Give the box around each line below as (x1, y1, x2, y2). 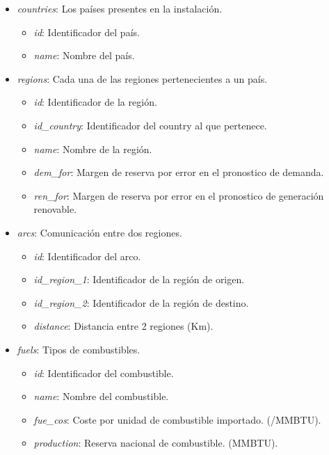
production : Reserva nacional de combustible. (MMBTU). (33, 436, 278, 450)
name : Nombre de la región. (33, 141, 152, 156)
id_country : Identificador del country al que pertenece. (33, 118, 267, 132)
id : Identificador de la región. (33, 95, 157, 109)
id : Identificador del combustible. (33, 365, 174, 380)
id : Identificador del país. (33, 24, 140, 39)
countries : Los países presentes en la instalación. (17, 1, 223, 15)
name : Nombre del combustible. (33, 389, 169, 404)
